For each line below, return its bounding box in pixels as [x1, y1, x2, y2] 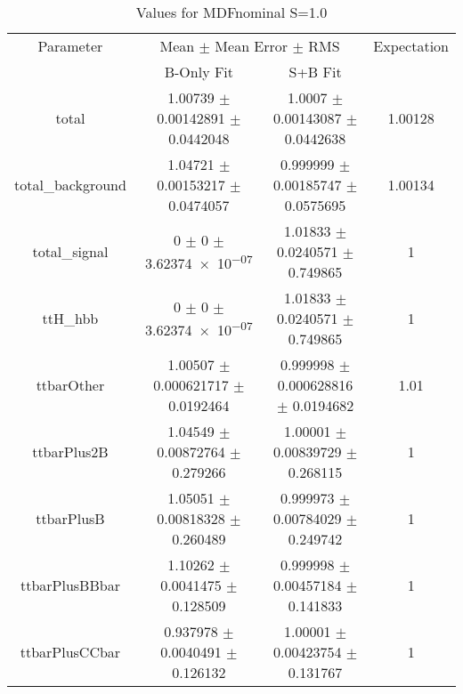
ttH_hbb [42, 308, 99, 328]
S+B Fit [288, 61, 342, 82]
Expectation [373, 36, 449, 56]
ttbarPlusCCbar [20, 642, 121, 662]
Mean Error [215, 36, 288, 56]
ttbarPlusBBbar [20, 575, 120, 595]
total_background [14, 174, 126, 195]
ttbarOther [36, 375, 105, 395]
